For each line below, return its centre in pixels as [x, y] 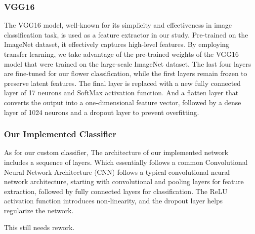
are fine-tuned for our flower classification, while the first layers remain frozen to [126, 73]
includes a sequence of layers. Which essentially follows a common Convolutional [126, 162]
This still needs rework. [39, 227]
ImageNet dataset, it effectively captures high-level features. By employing [117, 44]
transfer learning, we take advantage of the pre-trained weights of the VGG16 [121, 54]
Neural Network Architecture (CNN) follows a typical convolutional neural [117, 172]
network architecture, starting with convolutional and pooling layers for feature [124, 181]
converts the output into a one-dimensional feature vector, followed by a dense [123, 102]
